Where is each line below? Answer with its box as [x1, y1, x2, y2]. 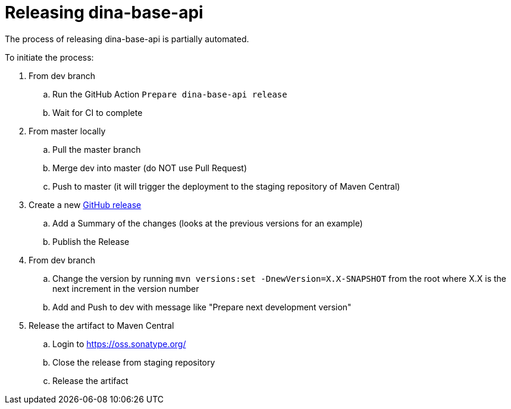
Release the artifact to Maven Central [29, 320, 174, 331]
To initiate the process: [5, 52, 94, 62]
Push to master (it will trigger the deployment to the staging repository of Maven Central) [52, 181, 400, 191]
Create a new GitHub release [29, 199, 142, 210]
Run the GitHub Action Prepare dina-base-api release [52, 89, 287, 99]
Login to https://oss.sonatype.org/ [52, 338, 186, 349]
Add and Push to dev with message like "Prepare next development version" [52, 301, 352, 312]
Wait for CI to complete [52, 107, 143, 118]
